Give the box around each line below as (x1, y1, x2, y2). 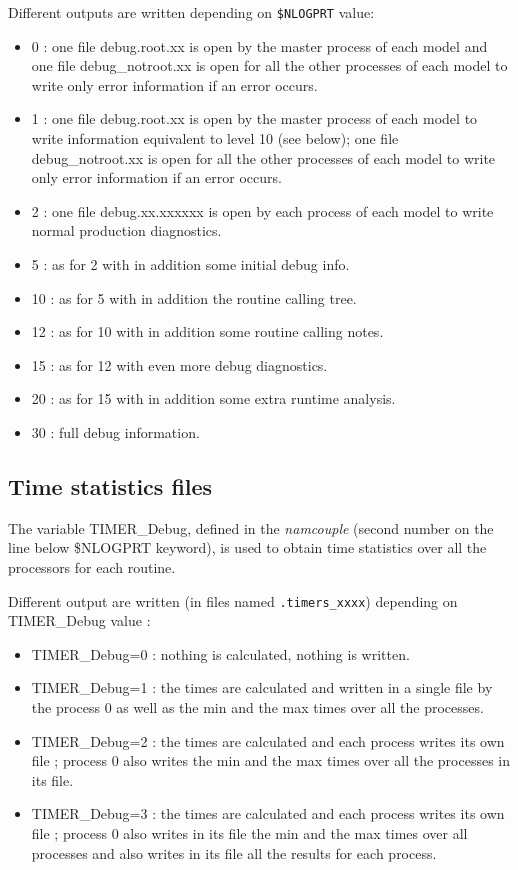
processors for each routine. (8, 556, 176, 577)
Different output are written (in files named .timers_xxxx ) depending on (8, 590, 458, 611)
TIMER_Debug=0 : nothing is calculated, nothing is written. (31, 643, 410, 664)
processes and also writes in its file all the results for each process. (31, 842, 437, 863)
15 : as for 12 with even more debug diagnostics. (31, 354, 328, 375)
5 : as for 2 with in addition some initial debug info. (31, 254, 350, 274)
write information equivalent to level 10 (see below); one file (31, 128, 399, 149)
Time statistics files (8, 470, 213, 501)
